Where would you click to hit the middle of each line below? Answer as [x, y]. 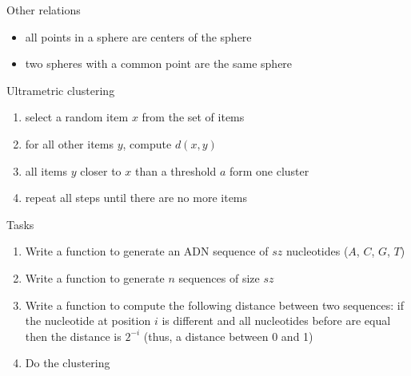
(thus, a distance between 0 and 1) [228, 336]
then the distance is [73, 336]
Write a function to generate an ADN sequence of [147, 251]
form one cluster [269, 170]
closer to [101, 170]
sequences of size [219, 277]
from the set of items [193, 117]
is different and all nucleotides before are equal [276, 321]
